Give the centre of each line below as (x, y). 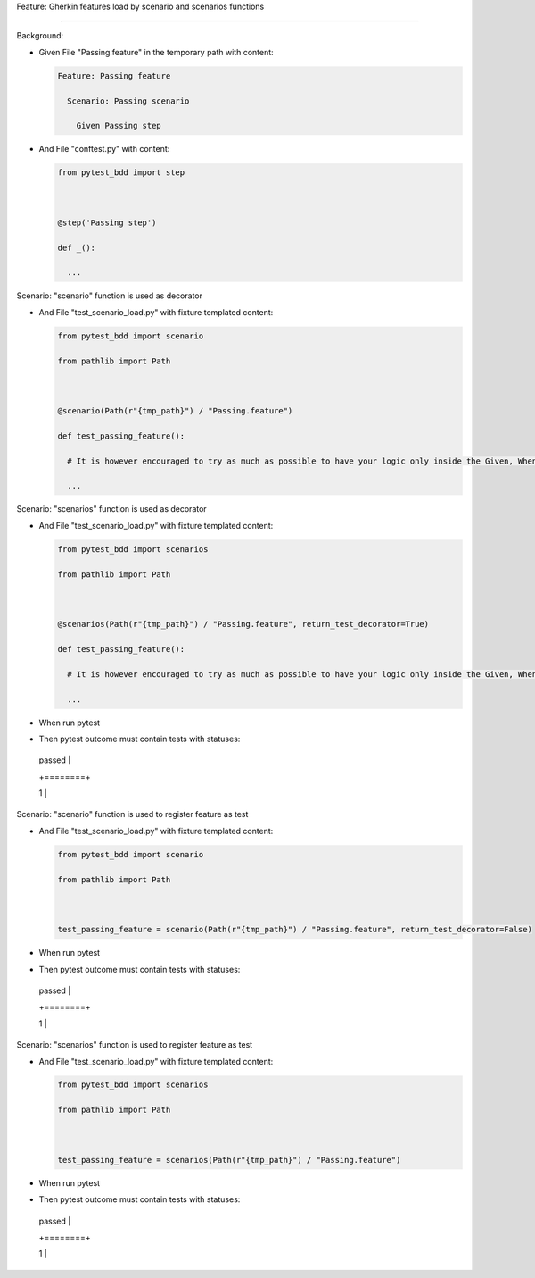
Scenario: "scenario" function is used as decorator (110, 296)
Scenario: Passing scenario (128, 101)
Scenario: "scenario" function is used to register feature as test (132, 814)
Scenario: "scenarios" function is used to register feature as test (135, 1045)
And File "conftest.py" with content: (104, 149)
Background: (40, 36)
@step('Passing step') (107, 222)
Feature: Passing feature (114, 75)
